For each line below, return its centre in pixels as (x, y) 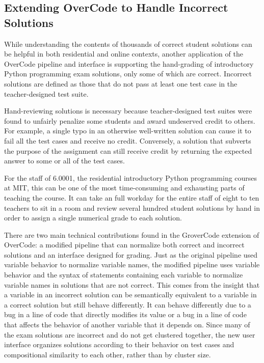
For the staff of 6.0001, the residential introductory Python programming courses (131, 177)
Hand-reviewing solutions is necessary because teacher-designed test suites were (128, 111)
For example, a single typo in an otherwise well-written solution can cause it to (128, 131)
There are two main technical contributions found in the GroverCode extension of (132, 234)
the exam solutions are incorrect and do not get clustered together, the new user (130, 334)
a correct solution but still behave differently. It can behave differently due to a (128, 304)
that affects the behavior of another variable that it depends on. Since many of (127, 325)
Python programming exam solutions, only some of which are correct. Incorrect (128, 74)
